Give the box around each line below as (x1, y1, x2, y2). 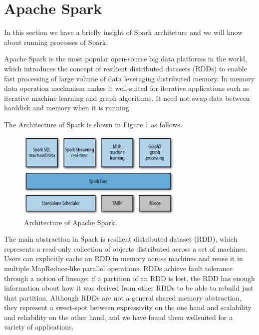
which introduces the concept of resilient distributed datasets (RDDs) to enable (4, 63, 247, 73)
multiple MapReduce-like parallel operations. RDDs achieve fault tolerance (4, 263, 233, 273)
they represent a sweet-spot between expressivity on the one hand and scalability (4, 302, 252, 313)
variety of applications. (4, 322, 74, 332)
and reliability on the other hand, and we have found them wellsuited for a (4, 312, 233, 322)
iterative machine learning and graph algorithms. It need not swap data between (4, 92, 250, 103)
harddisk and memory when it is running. (4, 102, 131, 113)
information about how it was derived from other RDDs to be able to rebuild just (4, 283, 254, 293)
